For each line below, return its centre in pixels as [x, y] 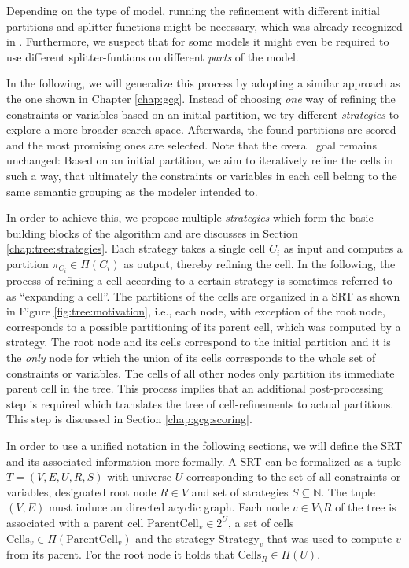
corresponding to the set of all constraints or [293, 476]
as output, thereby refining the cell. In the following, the [260, 263]
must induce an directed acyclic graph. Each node [169, 507]
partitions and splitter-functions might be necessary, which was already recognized [204, 26]
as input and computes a [343, 248]
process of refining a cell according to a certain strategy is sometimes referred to [199, 280]
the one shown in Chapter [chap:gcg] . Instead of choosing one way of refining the [201, 98]
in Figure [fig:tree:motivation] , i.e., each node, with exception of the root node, [196, 311]
